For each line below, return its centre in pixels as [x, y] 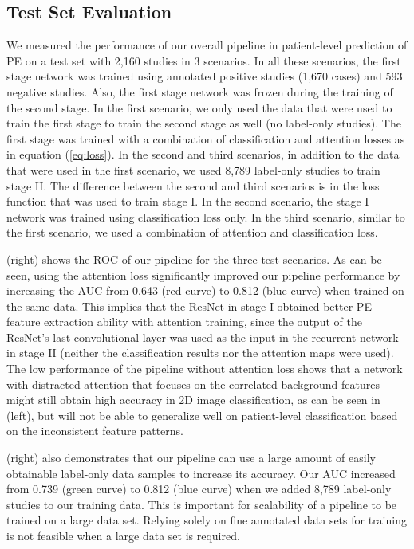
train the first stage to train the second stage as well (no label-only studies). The [204, 123]
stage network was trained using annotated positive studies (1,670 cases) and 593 [205, 76]
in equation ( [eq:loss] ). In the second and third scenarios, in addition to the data [203, 154]
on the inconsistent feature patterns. [95, 431]
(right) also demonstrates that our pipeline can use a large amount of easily [191, 458]
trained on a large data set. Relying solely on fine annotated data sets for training [207, 520]
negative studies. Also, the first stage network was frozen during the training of [200, 91]
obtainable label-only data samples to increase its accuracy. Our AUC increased [201, 473]
